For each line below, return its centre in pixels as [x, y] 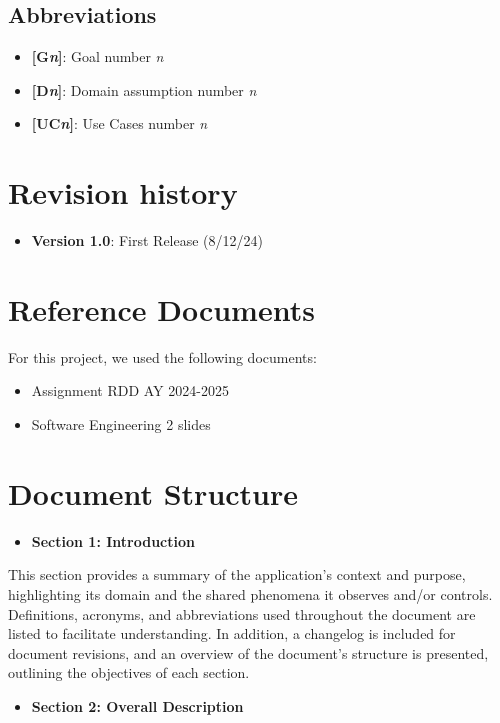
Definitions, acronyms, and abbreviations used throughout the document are [242, 613]
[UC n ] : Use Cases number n [119, 123]
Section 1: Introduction [113, 540]
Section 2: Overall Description [137, 705]
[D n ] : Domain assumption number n [144, 89]
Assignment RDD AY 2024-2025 [130, 390]
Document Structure [153, 492]
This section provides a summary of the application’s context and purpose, [237, 574]
